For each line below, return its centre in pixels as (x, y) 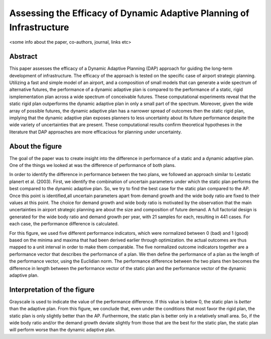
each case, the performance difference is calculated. (64, 224)
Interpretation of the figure (52, 289)
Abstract (23, 57)
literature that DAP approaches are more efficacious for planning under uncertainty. (96, 132)
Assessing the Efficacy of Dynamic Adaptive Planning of (129, 13)
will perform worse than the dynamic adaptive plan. (62, 330)
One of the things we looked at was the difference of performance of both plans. (93, 165)
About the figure (36, 146)
